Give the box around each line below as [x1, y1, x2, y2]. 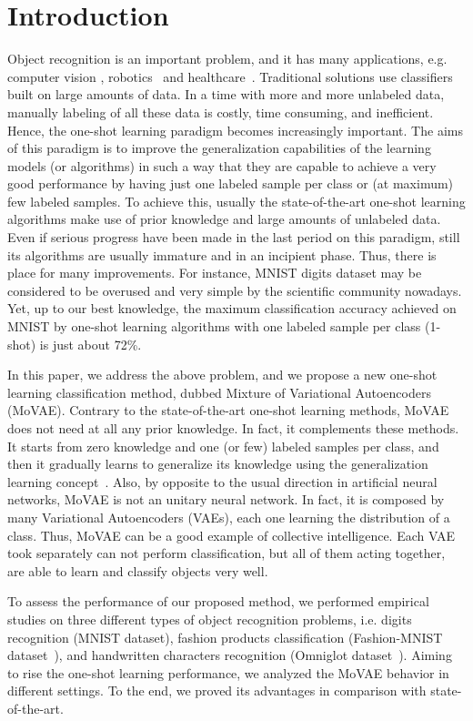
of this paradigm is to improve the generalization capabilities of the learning [7, 138, 431, 157]
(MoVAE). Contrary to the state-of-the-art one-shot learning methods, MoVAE [7, 401, 449, 420]
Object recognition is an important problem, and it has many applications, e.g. [7, 49, 448, 68]
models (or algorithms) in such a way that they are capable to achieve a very [7, 156, 437, 175]
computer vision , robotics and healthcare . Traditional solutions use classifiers [7, 66, 453, 86]
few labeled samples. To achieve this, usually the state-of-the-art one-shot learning [7, 191, 466, 210]
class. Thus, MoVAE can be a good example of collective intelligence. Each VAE [7, 525, 455, 544]
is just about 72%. [39, 334, 142, 353]
